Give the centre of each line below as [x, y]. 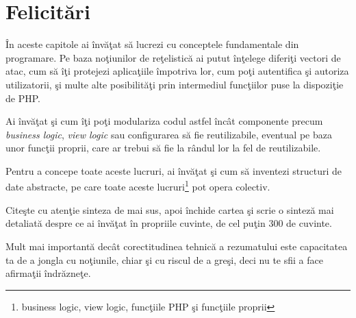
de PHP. [23, 98]
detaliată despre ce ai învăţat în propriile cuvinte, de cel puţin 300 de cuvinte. [169, 223]
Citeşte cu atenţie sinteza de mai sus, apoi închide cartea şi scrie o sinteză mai [170, 209]
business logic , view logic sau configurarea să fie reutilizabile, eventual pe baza [169, 134]
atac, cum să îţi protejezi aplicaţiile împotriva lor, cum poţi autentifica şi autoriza [177, 71]
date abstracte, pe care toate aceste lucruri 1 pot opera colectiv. [138, 186]
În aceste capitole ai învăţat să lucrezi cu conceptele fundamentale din [152, 44]
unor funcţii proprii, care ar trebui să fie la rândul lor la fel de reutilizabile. [163, 148]
